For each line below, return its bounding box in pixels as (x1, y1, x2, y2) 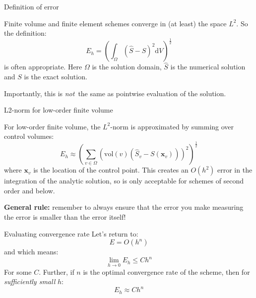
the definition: (4, 28, 47, 38)
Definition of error (4, 1, 59, 11)
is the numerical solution (170, 61, 246, 72)
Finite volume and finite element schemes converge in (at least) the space (4, 18, 227, 28)
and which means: (4, 246, 59, 257)
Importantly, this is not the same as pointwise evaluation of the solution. (4, 88, 226, 98)
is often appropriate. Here (4, 61, 82, 72)
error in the (217, 165, 253, 175)
